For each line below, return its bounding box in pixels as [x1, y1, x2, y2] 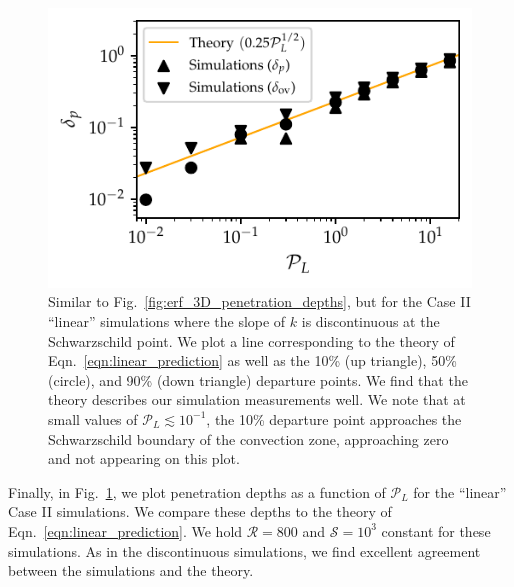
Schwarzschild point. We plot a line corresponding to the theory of [48, 330, 455, 351]
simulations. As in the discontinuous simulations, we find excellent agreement [8, 540, 481, 561]
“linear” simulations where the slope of [48, 311, 286, 331]
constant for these [381, 520, 491, 541]
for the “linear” [413, 481, 507, 502]
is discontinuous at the [301, 311, 440, 331]
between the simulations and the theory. [8, 560, 254, 581]
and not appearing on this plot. [48, 448, 240, 469]
